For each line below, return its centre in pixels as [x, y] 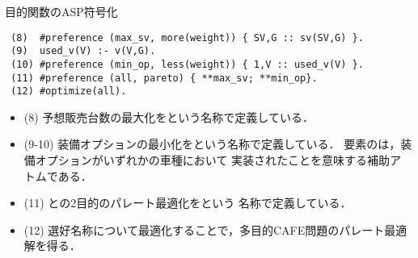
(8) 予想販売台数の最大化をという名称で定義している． [169, 117]
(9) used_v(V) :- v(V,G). [83, 51]
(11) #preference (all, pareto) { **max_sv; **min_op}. [164, 78]
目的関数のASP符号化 [61, 11]
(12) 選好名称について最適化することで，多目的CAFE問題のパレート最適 [215, 229]
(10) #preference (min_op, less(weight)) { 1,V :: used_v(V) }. [187, 64]
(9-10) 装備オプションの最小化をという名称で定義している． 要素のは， [212, 144]
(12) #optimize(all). [69, 92]
